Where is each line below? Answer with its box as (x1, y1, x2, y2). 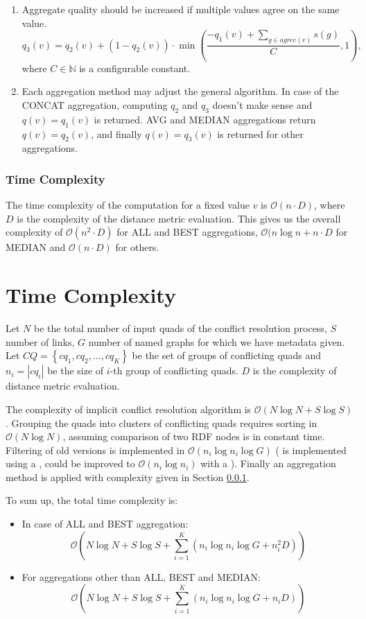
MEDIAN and (6, 240, 66, 254)
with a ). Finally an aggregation (200, 456, 336, 471)
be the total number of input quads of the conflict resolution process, (33, 321, 327, 335)
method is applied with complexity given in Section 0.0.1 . (6, 469, 250, 484)
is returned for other (217, 126, 304, 141)
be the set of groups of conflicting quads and (132, 348, 322, 363)
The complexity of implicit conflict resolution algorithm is (6, 401, 252, 416)
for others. (115, 240, 159, 254)
